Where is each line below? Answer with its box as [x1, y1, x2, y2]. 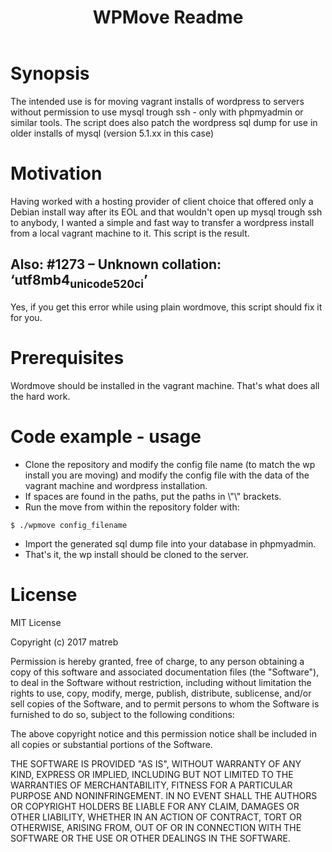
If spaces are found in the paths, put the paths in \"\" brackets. [24, 490, 282, 502]
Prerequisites [10, 347, 125, 370]
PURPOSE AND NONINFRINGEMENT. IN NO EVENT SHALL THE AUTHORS [10, 789, 318, 801]
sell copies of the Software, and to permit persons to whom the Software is [10, 697, 320, 710]
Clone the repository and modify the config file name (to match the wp [24, 458, 316, 470]
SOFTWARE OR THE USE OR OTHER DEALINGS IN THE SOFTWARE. [10, 832, 291, 844]
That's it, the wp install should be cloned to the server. [24, 548, 249, 560]
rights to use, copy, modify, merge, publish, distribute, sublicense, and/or [10, 687, 312, 699]
